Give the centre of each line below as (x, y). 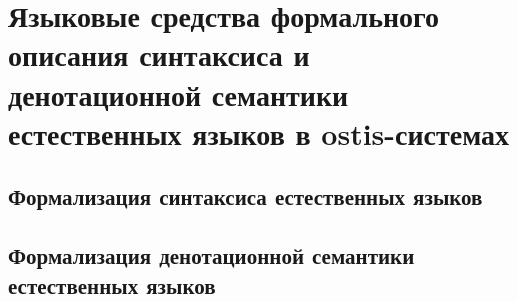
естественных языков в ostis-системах (259, 132)
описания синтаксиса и (159, 54)
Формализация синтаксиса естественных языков (245, 196)
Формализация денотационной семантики (211, 255)
